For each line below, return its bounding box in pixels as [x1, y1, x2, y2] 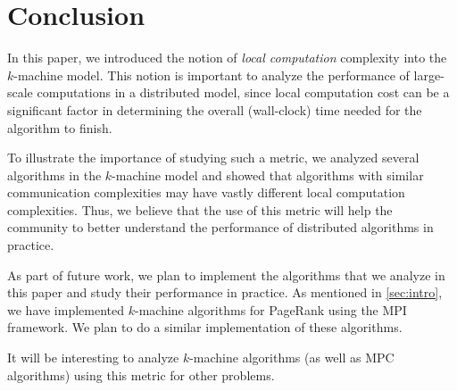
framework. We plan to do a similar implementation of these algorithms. [7, 318, 403, 337]
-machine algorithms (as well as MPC [189, 348, 395, 367]
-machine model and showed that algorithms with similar [112, 165, 424, 184]
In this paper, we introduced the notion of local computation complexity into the [7, 48, 447, 67]
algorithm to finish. [7, 118, 112, 137]
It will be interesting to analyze [7, 348, 179, 367]
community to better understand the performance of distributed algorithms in [7, 218, 434, 237]
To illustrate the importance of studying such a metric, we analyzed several [7, 148, 420, 167]
